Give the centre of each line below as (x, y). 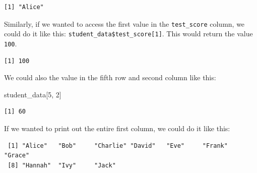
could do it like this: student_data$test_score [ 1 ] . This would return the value (128, 34)
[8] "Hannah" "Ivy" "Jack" (62, 165)
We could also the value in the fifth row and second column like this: (110, 77)
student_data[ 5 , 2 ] (33, 94)
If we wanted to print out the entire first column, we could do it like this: (117, 128)
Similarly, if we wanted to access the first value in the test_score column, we (124, 23)
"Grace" (17, 156)
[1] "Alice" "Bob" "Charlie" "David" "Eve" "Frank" (118, 146)
